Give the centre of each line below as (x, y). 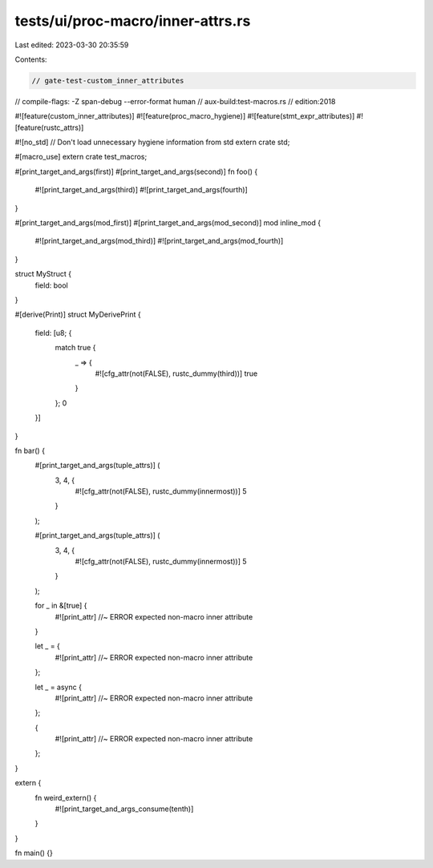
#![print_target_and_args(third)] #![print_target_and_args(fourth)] (141, 190)
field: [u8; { (53, 333)
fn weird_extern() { (66, 797)
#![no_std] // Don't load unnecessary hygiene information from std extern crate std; (152, 142)
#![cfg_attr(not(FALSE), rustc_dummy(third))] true (176, 373)
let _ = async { (58, 687)
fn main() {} (34, 853)
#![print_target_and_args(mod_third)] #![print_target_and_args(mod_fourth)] (159, 241)
